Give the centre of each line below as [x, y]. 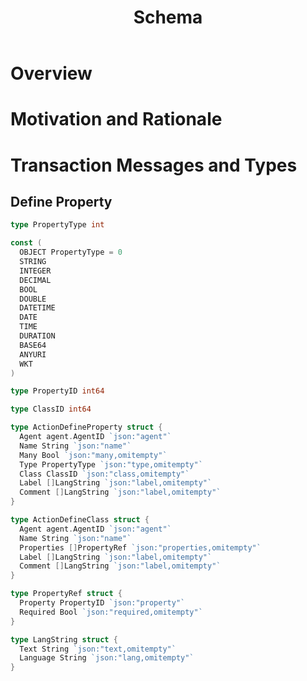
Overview [51, 73]
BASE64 [33, 345]
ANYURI [33, 354]
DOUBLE [33, 299]
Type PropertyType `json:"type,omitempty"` [111, 464]
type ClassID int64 [51, 409]
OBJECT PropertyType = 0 [71, 252]
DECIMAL [35, 280]
